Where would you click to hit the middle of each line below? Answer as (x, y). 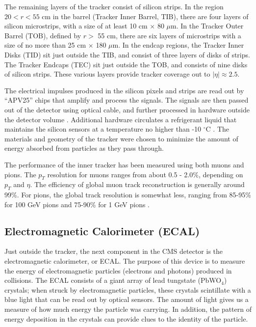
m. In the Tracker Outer (207, 26)
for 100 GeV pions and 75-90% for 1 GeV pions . (77, 204)
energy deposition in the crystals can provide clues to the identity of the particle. (126, 318)
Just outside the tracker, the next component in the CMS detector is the (114, 251)
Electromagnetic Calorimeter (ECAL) (102, 231)
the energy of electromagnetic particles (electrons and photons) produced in (118, 270)
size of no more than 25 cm (45, 45)
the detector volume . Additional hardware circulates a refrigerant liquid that (121, 119)
